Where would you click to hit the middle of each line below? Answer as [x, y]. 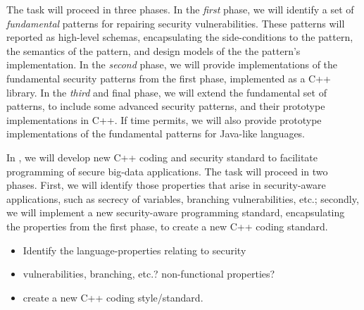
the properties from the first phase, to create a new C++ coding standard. [167, 226]
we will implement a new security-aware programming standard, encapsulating [176, 212]
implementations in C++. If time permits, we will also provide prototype [164, 119]
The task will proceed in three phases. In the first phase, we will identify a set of [180, 9]
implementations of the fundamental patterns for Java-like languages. [156, 134]
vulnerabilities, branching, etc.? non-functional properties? [149, 274]
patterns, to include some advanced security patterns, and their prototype [166, 106]
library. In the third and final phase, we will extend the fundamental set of [167, 92]
